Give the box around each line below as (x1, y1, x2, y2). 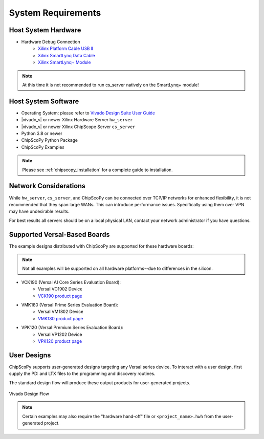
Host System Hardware (9, 26, 81, 34)
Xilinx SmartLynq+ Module (38, 59, 91, 66)
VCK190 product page (38, 293, 83, 299)
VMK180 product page (38, 315, 83, 321)
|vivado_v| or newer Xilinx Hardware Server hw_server (21, 117, 133, 123)
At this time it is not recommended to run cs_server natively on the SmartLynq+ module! (22, 82, 199, 88)
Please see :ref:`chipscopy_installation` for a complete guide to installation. (22, 167, 173, 173)
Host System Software (9, 97, 79, 105)
